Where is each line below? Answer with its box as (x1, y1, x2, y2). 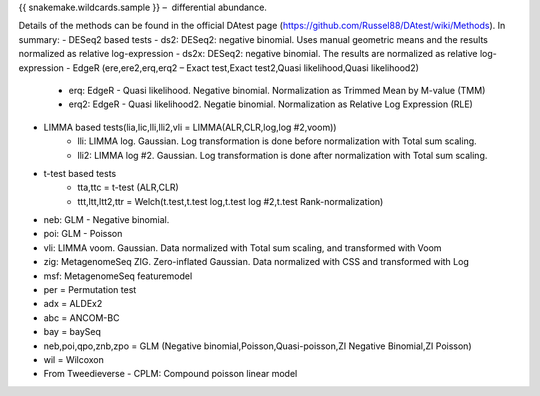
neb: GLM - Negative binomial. (43, 214, 170, 226)
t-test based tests (43, 167, 117, 179)
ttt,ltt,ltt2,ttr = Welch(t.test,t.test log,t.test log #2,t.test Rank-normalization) (77, 195, 384, 207)
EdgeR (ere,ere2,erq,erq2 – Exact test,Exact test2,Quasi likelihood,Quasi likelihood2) (72, 61, 420, 74)
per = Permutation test (43, 284, 137, 296)
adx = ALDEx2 (43, 298, 103, 310)
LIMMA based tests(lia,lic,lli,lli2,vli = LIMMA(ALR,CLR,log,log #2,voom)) (43, 121, 337, 133)
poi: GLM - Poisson (43, 228, 123, 240)
